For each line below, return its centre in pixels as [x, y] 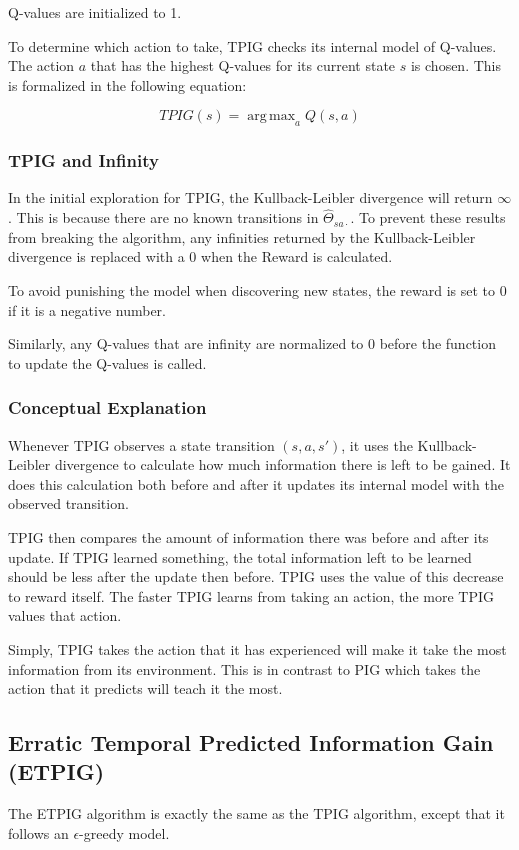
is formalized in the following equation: [127, 84]
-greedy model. [124, 832]
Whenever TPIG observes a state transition [141, 444]
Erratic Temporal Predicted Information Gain [251, 742]
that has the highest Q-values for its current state [243, 65]
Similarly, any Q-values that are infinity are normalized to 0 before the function [252, 343]
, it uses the [377, 444]
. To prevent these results [428, 217]
